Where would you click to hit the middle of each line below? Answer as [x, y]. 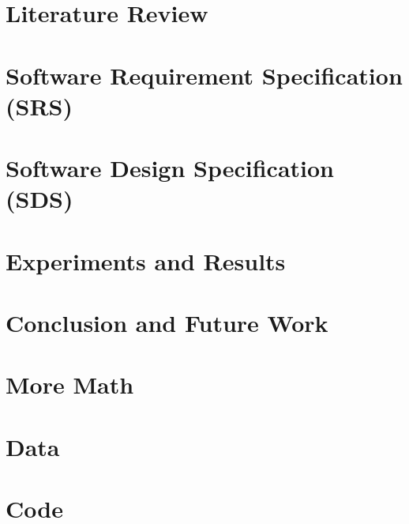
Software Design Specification [170, 168]
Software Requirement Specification [204, 75]
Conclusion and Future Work [167, 323]
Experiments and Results [146, 260]
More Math [70, 385]
